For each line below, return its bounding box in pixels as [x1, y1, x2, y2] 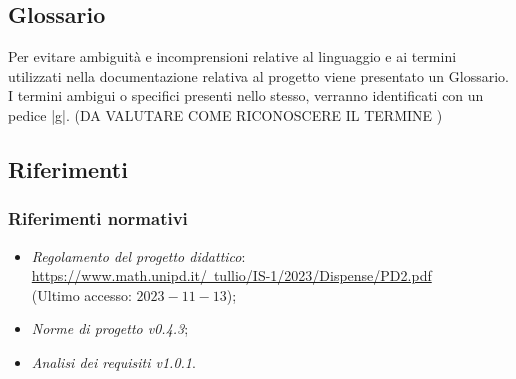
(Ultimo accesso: [31, 284, 132, 305]
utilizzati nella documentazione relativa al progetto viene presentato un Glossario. [8, 65, 509, 86]
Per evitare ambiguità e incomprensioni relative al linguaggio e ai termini [8, 46, 457, 67]
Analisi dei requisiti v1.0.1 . [31, 351, 196, 372]
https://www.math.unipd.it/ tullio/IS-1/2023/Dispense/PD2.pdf [31, 265, 432, 286]
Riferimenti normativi [8, 206, 188, 231]
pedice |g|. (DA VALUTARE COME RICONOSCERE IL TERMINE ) [8, 104, 443, 125]
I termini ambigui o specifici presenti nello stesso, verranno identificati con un [8, 85, 484, 106]
